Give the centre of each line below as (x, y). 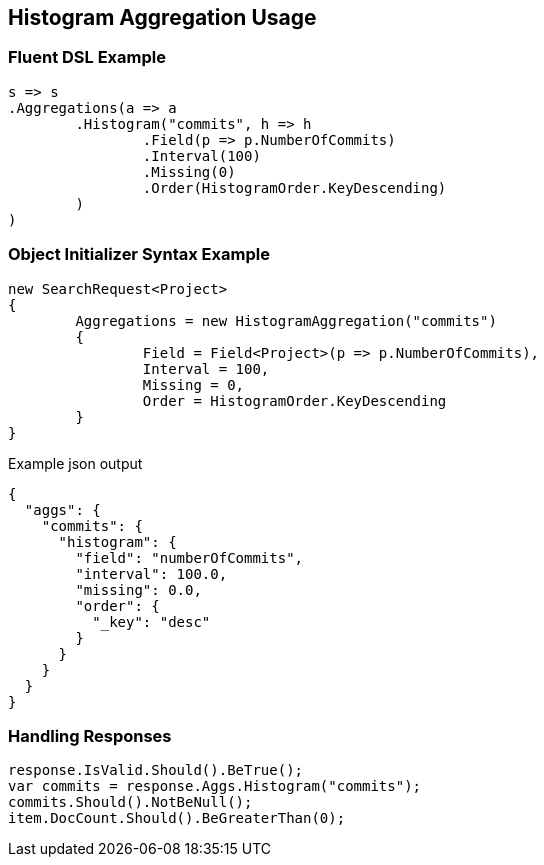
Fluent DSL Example (87, 57)
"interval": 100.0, (151, 573)
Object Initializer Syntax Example (139, 254)
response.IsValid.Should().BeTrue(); (156, 770)
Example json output (75, 463)
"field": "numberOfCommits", (189, 557)
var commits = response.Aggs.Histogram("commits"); (215, 786)
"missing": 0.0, (138, 589)
